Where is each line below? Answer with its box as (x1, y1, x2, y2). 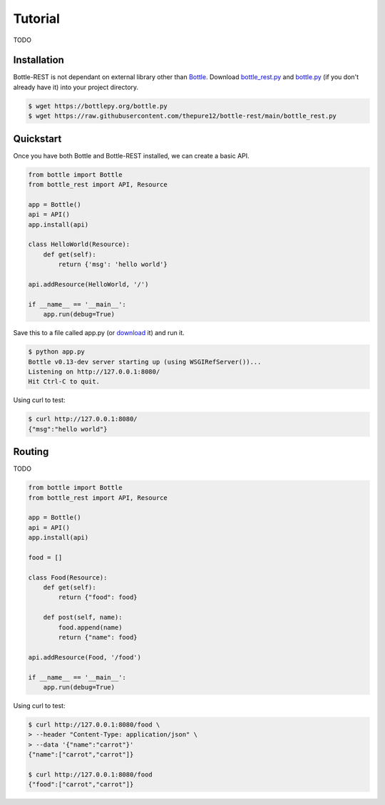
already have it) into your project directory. (13, 83, 139, 91)
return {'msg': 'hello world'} (58, 260, 168, 269)
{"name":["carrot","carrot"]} (28, 751, 134, 759)
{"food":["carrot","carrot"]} (28, 781, 134, 789)
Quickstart (13, 133, 62, 145)
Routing (13, 446, 49, 458)
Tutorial (13, 11, 61, 26)
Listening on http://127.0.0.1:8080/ (28, 367, 160, 376)
